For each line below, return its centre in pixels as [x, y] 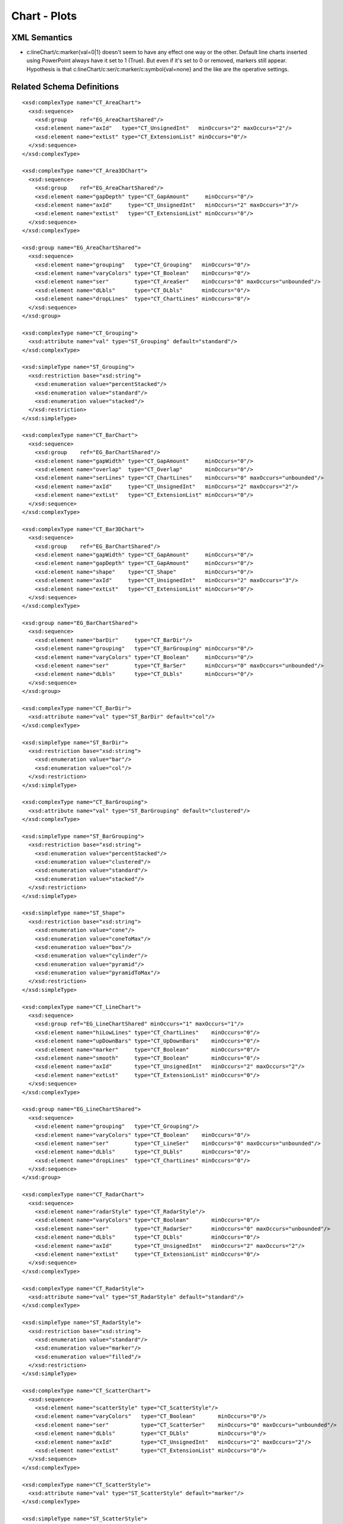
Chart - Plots [44, 16]
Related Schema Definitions [65, 86]
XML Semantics [42, 37]
